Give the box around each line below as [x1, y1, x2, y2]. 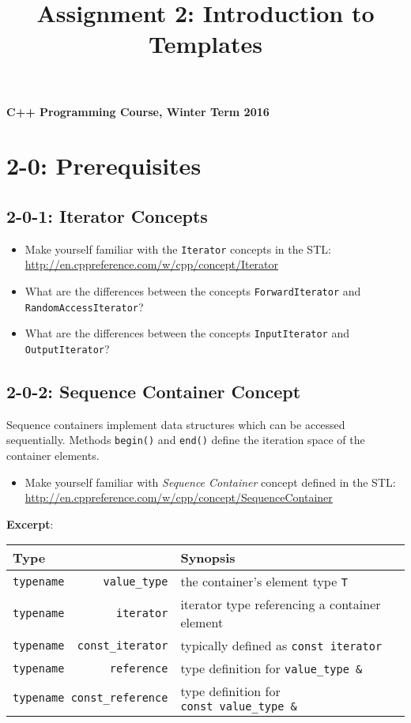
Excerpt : [6, 515, 54, 532]
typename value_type [13, 574, 168, 588]
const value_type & [180, 700, 297, 714]
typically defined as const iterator [180, 636, 383, 655]
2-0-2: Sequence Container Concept [6, 379, 301, 403]
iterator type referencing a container [180, 595, 381, 614]
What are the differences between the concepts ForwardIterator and [25, 282, 361, 299]
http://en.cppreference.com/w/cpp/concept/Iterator [25, 256, 279, 273]
